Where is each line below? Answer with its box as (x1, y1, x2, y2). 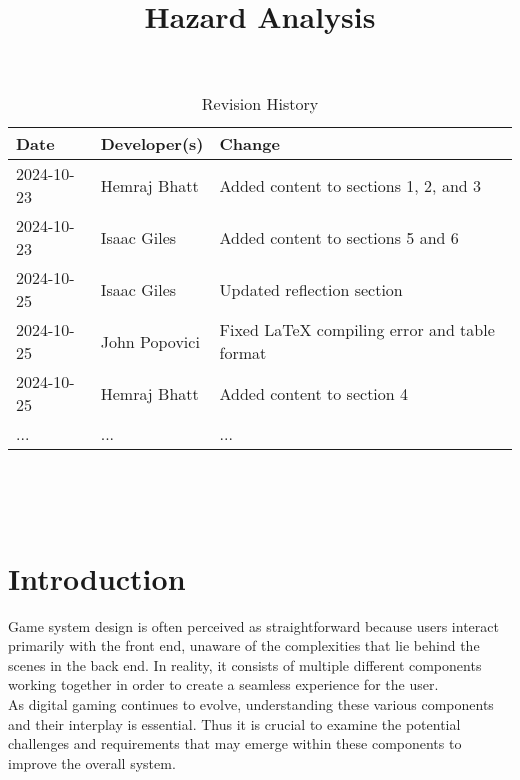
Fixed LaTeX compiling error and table (219, 318, 495, 342)
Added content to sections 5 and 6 (219, 225, 459, 249)
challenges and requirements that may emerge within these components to (8, 733, 462, 754)
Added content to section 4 (219, 381, 409, 405)
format (219, 341, 267, 365)
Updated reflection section (219, 277, 403, 301)
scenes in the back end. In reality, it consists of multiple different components (8, 654, 482, 675)
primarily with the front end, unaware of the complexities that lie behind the (8, 635, 480, 656)
